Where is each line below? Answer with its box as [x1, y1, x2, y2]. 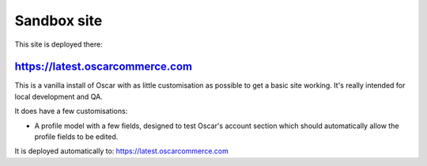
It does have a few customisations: [14, 107, 128, 116]
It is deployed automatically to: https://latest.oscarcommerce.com [14, 146, 229, 156]
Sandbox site [14, 12, 103, 29]
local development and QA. [14, 92, 103, 101]
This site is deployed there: [14, 40, 103, 49]
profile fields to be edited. [34, 132, 119, 141]
